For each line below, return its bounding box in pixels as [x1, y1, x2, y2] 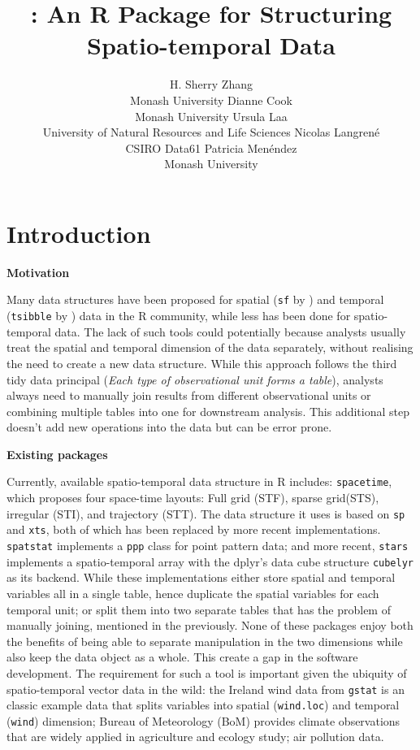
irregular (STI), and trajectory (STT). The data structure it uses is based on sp [6, 505, 405, 522]
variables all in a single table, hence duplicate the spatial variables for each [6, 584, 379, 601]
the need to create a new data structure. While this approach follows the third [6, 354, 397, 371]
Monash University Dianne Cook [130, 91, 292, 108]
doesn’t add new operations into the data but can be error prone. [6, 418, 332, 436]
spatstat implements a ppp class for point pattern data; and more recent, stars [6, 537, 409, 554]
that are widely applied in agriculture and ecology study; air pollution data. [6, 728, 384, 745]
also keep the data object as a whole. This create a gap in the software [6, 648, 358, 665]
